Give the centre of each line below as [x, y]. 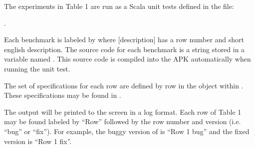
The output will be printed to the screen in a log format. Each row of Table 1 [123, 111]
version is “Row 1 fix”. [38, 141]
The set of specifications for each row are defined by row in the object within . [124, 85]
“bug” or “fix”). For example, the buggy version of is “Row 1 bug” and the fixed [127, 131]
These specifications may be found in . [63, 95]
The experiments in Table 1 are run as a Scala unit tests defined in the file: [119, 6]
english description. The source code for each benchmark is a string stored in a [125, 49]
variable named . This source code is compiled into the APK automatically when [127, 59]
